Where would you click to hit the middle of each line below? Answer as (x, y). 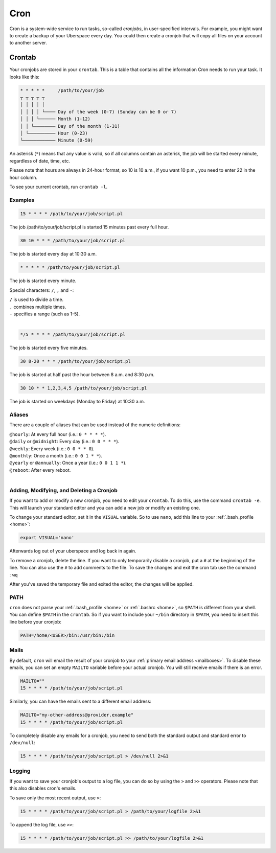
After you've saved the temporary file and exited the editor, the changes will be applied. (102, 584)
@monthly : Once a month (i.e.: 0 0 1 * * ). (56, 455)
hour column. (24, 177)
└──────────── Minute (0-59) (57, 140)
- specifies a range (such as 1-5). (45, 314)
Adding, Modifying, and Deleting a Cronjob (63, 490)
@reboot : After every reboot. (40, 470)
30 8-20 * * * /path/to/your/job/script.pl (76, 361)
